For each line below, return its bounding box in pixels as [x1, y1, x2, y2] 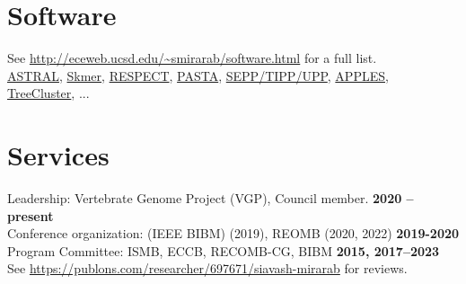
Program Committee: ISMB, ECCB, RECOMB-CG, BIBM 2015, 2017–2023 [7, 241, 440, 260]
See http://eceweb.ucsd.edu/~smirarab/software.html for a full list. [7, 49, 377, 67]
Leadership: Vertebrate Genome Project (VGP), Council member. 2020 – [7, 189, 414, 208]
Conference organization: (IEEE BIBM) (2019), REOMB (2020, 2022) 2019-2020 [7, 224, 460, 243]
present [7, 206, 54, 225]
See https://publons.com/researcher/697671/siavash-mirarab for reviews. [7, 259, 408, 278]
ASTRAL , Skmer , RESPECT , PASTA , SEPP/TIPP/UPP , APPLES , [7, 66, 389, 84]
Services [7, 137, 110, 173]
